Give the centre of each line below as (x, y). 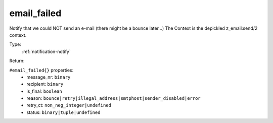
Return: (17, 61)
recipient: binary (45, 84)
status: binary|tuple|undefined (63, 112)
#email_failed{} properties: (41, 70)
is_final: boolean (44, 91)
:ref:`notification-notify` (46, 51)
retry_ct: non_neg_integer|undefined (69, 105)
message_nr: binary (49, 77)
